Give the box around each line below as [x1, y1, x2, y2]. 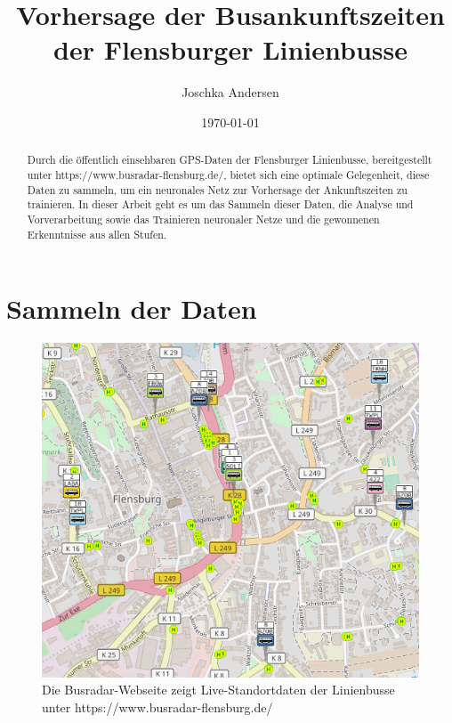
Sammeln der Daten [6, 290, 257, 327]
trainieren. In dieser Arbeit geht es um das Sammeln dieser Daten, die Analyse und [27, 197, 414, 212]
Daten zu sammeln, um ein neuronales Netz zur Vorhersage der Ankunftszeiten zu [27, 182, 408, 197]
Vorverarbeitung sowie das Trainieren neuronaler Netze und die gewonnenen [27, 211, 380, 226]
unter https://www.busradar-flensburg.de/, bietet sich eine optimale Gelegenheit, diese [27, 167, 430, 182]
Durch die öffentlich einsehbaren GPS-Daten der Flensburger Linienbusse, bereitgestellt [27, 152, 432, 167]
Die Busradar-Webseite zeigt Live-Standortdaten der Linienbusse [42, 680, 395, 699]
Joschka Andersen [182, 83, 279, 102]
